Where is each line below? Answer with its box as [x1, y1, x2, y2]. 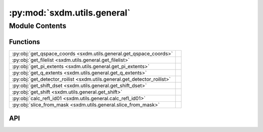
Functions [9, 38, 40, 46]
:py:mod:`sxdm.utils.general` [9, 7, 131, 18]
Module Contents [9, 21, 67, 30]
